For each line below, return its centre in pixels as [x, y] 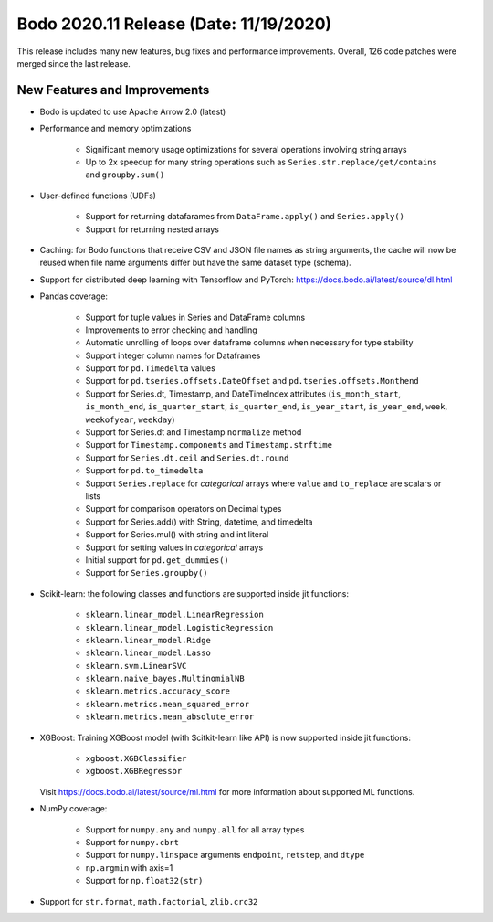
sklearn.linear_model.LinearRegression [174, 615]
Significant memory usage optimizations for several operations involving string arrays [246, 149]
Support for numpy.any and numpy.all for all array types [195, 829]
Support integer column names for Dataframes [173, 355]
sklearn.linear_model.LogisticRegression [179, 627]
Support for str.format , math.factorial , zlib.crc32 [149, 901]
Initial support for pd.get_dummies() [157, 560]
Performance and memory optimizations [115, 129]
